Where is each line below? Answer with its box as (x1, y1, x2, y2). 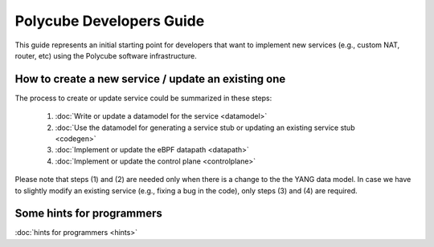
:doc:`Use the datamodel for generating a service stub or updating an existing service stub (55, 123, 355, 132)
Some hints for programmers (14, 207, 162, 221)
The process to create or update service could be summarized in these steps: (14, 93, 272, 103)
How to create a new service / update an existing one (14, 72, 286, 86)
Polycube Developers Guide (14, 12, 205, 30)
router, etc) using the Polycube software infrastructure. (14, 51, 197, 60)
